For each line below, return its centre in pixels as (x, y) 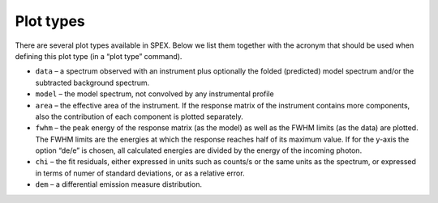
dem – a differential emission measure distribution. (119, 184)
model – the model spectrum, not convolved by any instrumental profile (155, 94)
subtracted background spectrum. (92, 82)
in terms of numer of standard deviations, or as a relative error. (140, 173)
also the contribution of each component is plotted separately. (139, 116)
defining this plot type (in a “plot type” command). (99, 56)
